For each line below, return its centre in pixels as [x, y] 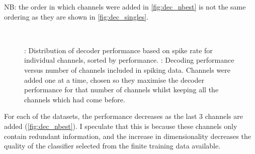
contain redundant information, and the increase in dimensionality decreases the [127, 136]
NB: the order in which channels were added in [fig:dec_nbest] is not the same [125, 7]
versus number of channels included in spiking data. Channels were [127, 69]
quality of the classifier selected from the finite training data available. [112, 146]
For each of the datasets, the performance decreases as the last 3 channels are [123, 116]
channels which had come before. [75, 99]
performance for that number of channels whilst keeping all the [121, 90]
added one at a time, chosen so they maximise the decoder [114, 80]
